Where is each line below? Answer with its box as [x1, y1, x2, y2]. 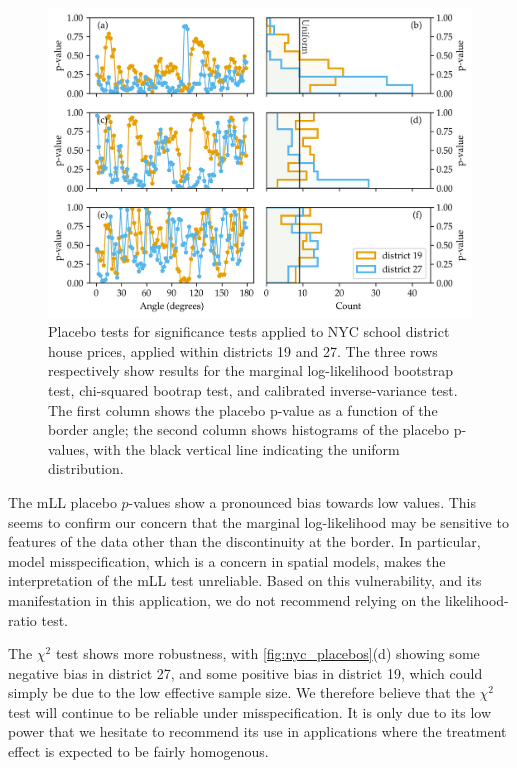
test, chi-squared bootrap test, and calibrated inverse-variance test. [48, 379, 458, 400]
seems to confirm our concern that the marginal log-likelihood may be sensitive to [8, 511, 509, 532]
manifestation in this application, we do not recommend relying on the [8, 589, 441, 610]
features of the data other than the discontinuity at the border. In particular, [8, 531, 481, 552]
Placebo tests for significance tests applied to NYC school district [48, 321, 450, 342]
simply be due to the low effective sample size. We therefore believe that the [8, 682, 475, 703]
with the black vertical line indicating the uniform [93, 438, 400, 459]
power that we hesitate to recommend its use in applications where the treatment [8, 721, 507, 742]
